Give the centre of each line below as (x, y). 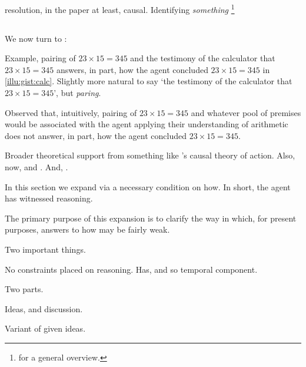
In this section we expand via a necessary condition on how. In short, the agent (148, 186)
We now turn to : (36, 38)
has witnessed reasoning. (49, 198)
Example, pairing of (40, 58)
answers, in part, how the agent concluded (132, 69)
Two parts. (24, 289)
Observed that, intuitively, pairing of (71, 112)
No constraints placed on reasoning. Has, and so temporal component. (131, 269)
